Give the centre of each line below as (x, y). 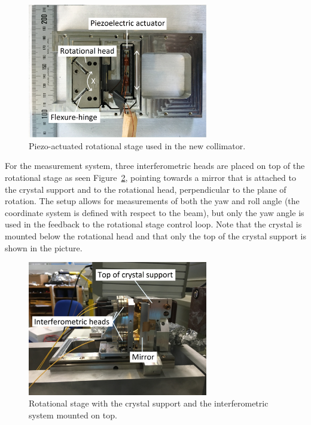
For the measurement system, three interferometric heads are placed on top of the (155, 166)
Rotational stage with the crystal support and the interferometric (149, 403)
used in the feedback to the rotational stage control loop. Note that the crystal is (153, 224)
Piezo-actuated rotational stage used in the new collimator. (137, 145)
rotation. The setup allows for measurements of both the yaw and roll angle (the (152, 201)
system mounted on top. (73, 415)
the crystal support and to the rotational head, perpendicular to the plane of (146, 189)
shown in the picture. (44, 247)
